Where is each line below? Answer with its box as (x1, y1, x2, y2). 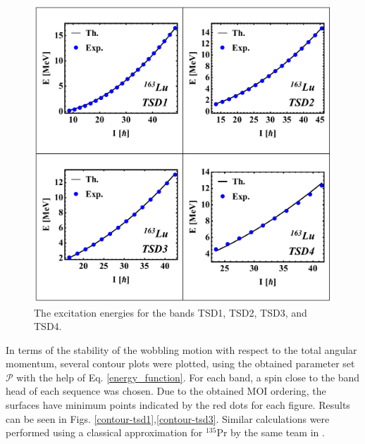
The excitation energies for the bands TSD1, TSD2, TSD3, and (34, 305, 307, 319)
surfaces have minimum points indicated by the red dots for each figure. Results (6, 398, 350, 412)
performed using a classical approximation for (6, 425, 203, 440)
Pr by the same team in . (216, 425, 325, 440)
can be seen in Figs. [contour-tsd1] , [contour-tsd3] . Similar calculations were (6, 411, 330, 426)
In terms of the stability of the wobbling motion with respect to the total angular (6, 342, 357, 357)
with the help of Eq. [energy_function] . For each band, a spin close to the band (16, 369, 360, 384)
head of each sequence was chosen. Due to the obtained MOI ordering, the (6, 383, 326, 398)
